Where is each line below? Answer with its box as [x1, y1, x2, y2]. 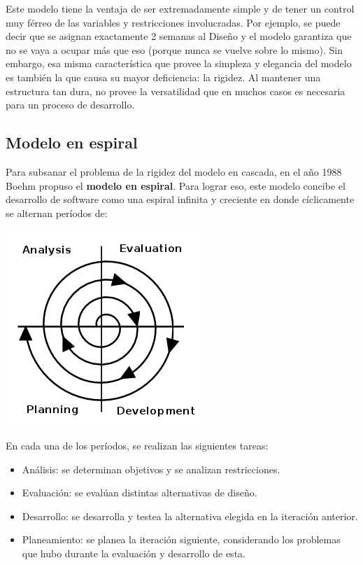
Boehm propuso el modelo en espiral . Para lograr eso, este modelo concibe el [6, 178, 346, 193]
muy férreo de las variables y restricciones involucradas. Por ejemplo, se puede [6, 15, 341, 29]
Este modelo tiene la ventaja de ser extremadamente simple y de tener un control [6, 1, 355, 15]
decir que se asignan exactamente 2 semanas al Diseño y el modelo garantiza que [6, 29, 352, 43]
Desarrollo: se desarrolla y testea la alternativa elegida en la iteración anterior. [22, 508, 358, 523]
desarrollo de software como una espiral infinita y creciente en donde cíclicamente [6, 192, 355, 207]
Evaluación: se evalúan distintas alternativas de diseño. [22, 485, 257, 500]
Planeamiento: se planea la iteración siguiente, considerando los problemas [22, 532, 341, 547]
